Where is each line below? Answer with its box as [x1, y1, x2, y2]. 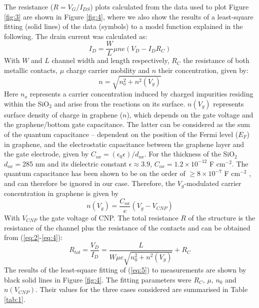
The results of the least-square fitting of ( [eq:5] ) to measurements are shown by [4, 264, 246, 275]
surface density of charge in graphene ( [4, 109, 123, 119]
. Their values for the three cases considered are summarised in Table [35, 284, 248, 294]
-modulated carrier [184, 177, 241, 188]
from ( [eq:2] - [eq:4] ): [4, 232, 63, 242]
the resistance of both [183, 55, 249, 65]
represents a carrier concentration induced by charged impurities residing [29, 88, 253, 99]
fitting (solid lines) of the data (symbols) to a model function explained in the [4, 21, 243, 31]
